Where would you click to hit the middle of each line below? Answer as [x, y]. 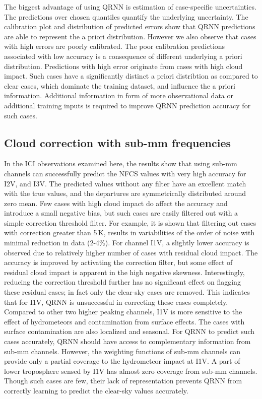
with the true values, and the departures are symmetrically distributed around [125, 193]
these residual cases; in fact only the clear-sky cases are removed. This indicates [127, 292]
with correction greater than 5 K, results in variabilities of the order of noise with [129, 232]
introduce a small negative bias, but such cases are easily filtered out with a [121, 213]
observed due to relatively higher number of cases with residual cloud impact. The [131, 252]
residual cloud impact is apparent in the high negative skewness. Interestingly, [124, 272]
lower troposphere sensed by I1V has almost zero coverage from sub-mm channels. [131, 371]
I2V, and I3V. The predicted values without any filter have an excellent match [125, 183]
